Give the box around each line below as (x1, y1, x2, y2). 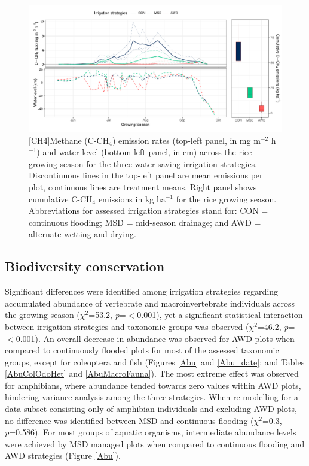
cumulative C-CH (29, 192, 93, 205)
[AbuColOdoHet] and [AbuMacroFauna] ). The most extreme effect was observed (5, 367, 299, 380)
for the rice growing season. (176, 192, 277, 205)
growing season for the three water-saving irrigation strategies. (29, 157, 258, 170)
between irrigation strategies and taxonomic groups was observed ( (5, 320, 249, 332)
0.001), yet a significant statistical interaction (137, 308, 303, 321)
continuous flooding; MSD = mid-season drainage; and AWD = (29, 216, 261, 228)
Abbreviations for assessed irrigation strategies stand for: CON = (29, 204, 268, 217)
